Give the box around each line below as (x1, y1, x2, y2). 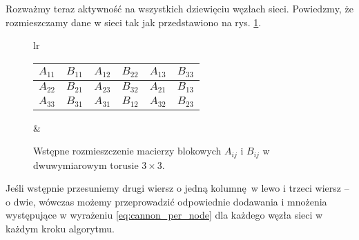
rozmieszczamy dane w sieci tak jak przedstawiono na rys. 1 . (6, 14, 262, 29)
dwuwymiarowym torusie (33, 157, 139, 172)
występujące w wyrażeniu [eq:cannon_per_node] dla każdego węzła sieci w (6, 208, 323, 222)
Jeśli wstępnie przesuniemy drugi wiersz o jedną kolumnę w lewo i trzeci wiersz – (6, 181, 349, 195)
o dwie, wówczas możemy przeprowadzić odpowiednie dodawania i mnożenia (6, 194, 327, 208)
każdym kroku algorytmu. (6, 221, 115, 236)
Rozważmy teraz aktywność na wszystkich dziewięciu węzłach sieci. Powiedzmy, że (6, 1, 353, 15)
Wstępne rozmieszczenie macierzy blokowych (33, 143, 222, 158)
